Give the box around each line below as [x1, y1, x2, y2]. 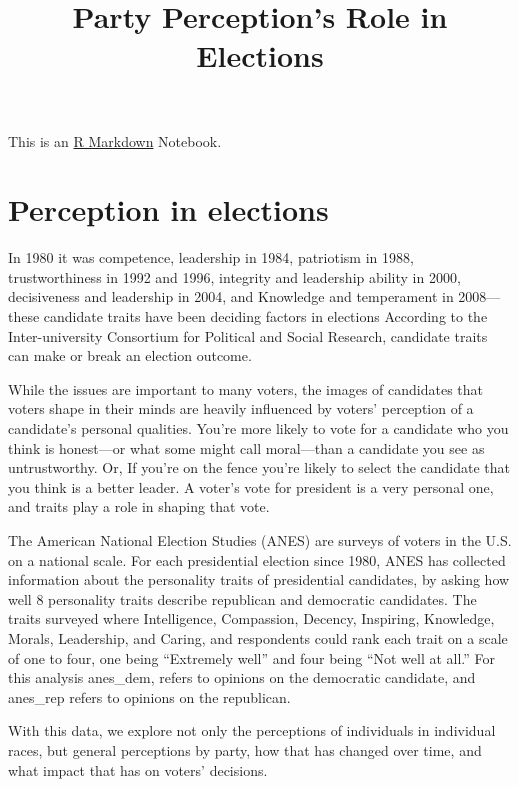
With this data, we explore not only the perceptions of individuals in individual [8, 720, 496, 741]
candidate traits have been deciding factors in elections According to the [43, 306, 488, 327]
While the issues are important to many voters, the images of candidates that [8, 378, 483, 399]
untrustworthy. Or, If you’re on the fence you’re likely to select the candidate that [8, 457, 511, 478]
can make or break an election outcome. [8, 345, 252, 366]
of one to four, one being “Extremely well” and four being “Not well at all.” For [8, 647, 496, 668]
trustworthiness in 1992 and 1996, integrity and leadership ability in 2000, [8, 266, 461, 287]
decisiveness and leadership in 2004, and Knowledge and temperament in [8, 286, 454, 307]
